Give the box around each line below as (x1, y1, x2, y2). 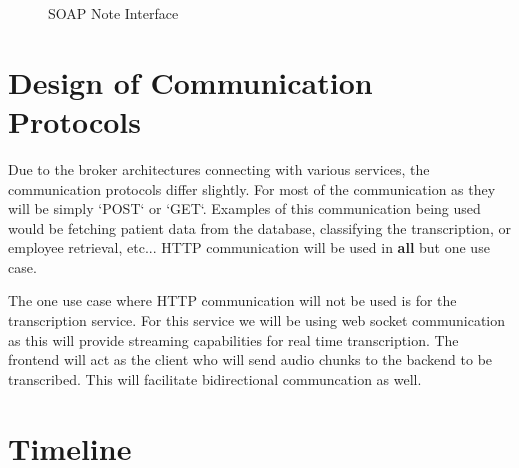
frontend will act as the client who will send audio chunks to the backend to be (8, 349, 493, 370)
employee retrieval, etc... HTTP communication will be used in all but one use (8, 237, 490, 258)
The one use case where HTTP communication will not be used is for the (8, 290, 457, 311)
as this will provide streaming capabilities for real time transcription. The (8, 329, 459, 350)
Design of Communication (8, 61, 373, 102)
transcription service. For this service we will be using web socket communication (8, 310, 506, 331)
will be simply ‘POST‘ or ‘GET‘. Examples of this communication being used (8, 198, 481, 219)
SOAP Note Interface (48, 3, 179, 23)
